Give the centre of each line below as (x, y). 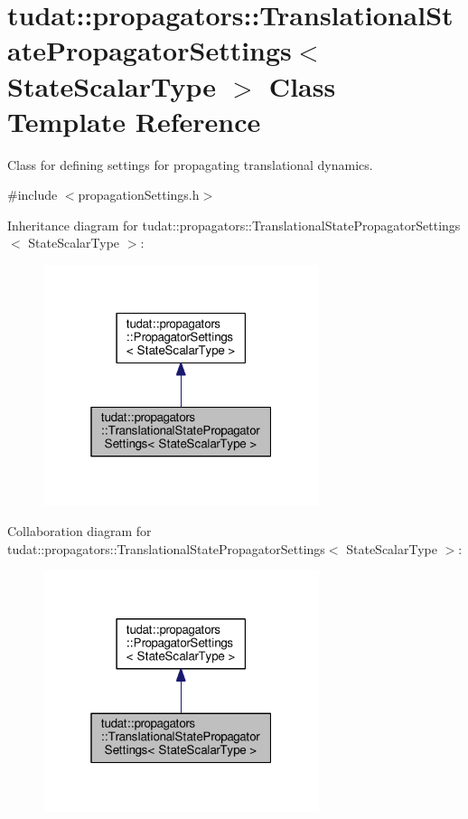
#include (33, 195)
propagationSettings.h (139, 195)
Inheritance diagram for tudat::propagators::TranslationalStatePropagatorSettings (234, 225)
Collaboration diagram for (80, 531)
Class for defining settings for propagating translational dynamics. (190, 164)
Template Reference (134, 121)
